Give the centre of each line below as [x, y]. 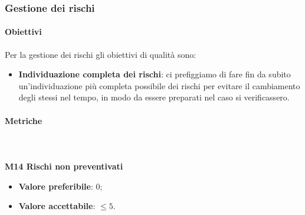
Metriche [24, 120]
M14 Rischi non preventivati [64, 166]
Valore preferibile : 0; [60, 186]
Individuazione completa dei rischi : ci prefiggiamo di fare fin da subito [155, 74]
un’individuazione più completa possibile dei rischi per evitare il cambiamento [159, 85]
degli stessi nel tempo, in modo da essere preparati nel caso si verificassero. [154, 97]
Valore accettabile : [57, 206]
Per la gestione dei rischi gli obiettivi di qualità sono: [101, 54]
